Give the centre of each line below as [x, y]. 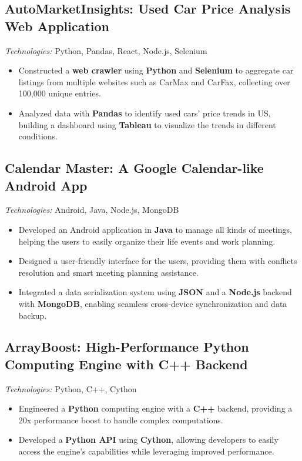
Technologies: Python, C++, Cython [71, 388]
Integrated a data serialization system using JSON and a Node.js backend [155, 292]
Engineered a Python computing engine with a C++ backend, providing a [155, 408]
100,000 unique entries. [60, 93]
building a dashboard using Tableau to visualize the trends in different [147, 124]
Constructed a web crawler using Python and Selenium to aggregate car [156, 70]
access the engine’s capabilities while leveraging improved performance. [146, 451]
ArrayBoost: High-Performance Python [127, 347]
